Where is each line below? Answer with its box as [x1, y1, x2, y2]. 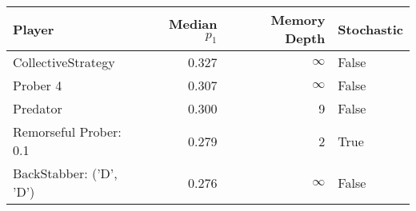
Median [169, 14, 218, 33]
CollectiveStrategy [13, 53, 115, 71]
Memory [270, 10, 326, 29]
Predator [13, 99, 62, 117]
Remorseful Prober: [13, 122, 122, 141]
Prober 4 [13, 76, 62, 94]
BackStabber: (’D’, [13, 164, 118, 182]
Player [13, 19, 54, 38]
